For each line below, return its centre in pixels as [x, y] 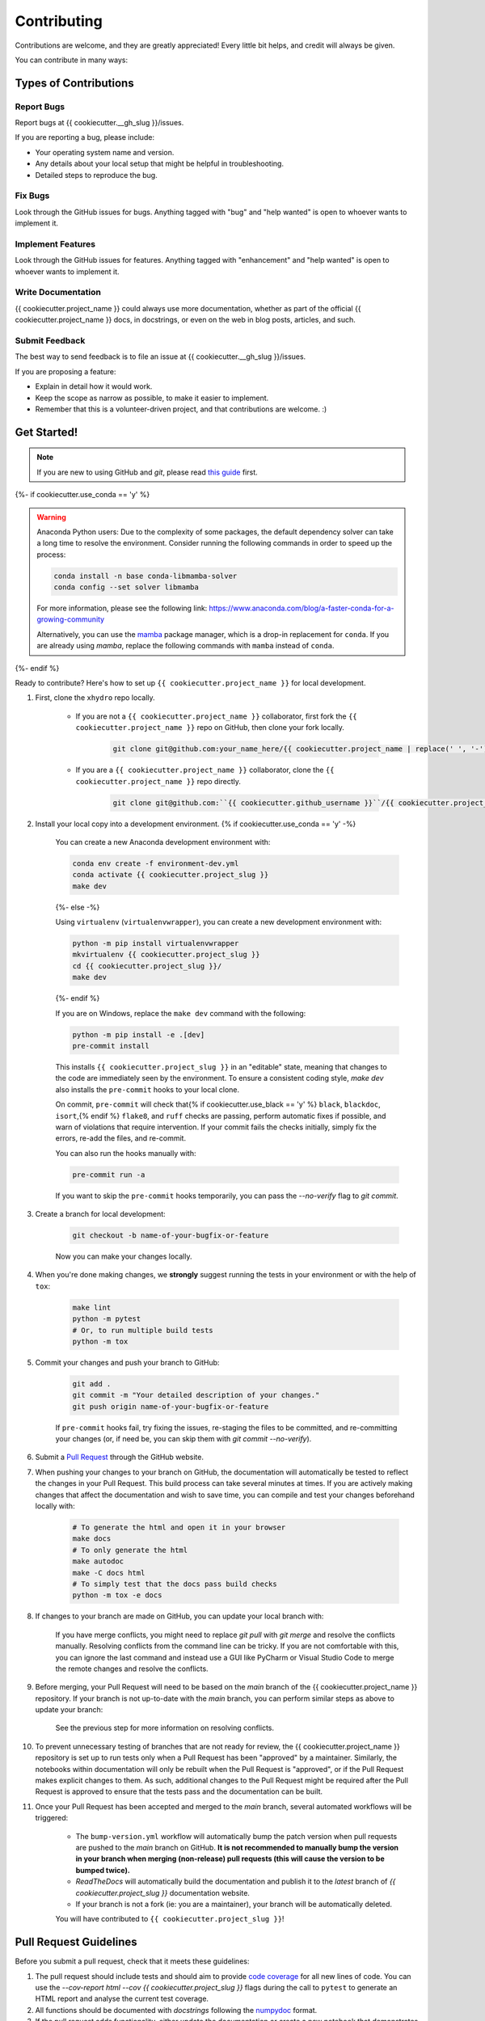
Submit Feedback [50, 341]
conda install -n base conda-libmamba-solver [145, 576]
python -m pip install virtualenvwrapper [156, 943]
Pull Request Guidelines [76, 1942]
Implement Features [55, 244]
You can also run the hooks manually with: [126, 1153]
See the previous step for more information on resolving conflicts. [165, 1728]
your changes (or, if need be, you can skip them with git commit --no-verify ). [183, 1439]
